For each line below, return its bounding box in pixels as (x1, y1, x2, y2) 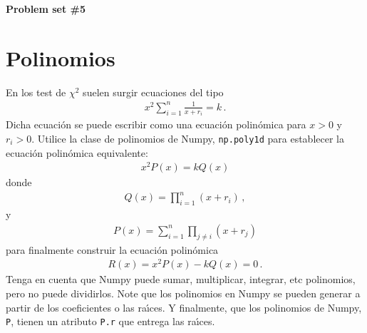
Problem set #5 (6, 1, 86, 16)
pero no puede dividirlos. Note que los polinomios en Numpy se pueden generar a (6, 285, 361, 300)
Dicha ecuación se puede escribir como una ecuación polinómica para (6, 117, 306, 132)
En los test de (6, 84, 66, 99)
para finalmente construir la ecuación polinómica (6, 242, 219, 257)
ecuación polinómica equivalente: (6, 145, 148, 160)
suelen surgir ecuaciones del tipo (83, 84, 224, 99)
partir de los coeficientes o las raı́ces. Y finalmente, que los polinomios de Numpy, (6, 299, 362, 314)
